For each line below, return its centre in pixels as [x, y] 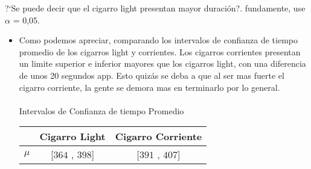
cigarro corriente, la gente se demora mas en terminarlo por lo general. [149, 87]
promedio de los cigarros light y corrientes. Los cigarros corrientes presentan [160, 51]
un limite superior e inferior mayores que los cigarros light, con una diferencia [162, 63]
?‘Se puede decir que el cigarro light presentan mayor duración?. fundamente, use [155, 8]
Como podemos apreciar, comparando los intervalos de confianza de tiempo [158, 40]
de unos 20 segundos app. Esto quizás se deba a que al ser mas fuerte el [152, 75]
